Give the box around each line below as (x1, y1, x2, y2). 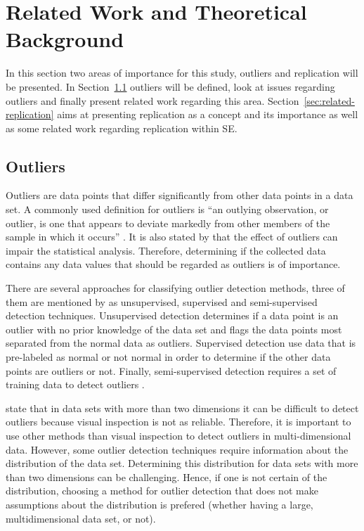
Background (6, 25, 124, 53)
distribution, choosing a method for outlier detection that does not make (6, 483, 318, 498)
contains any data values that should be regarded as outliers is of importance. (6, 257, 341, 271)
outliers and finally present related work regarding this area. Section (6, 93, 299, 108)
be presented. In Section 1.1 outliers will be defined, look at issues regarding (6, 79, 335, 94)
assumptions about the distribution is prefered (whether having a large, (6, 497, 313, 511)
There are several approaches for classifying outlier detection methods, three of (6, 281, 345, 295)
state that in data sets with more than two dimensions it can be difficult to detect (6, 400, 359, 415)
